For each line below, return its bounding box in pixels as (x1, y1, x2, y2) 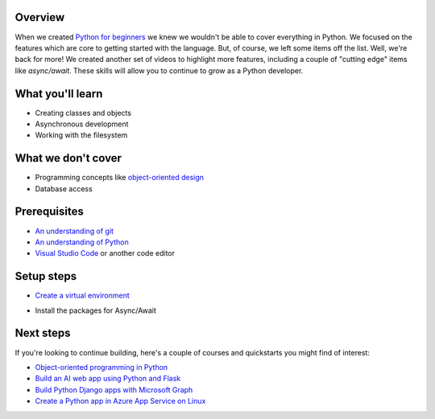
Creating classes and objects (35, 108, 132, 117)
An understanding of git (35, 226, 114, 236)
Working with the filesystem (35, 130, 128, 140)
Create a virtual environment (35, 290, 130, 301)
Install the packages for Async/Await (35, 306, 157, 315)
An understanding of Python (35, 237, 129, 247)
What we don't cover (14, 151, 122, 165)
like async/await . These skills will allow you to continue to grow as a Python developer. (14, 65, 304, 76)
